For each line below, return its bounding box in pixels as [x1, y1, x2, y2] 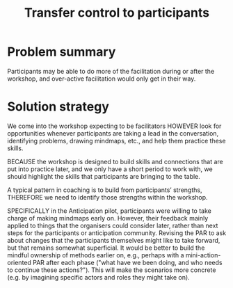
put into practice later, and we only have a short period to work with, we [7, 165, 214, 173]
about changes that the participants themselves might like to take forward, [7, 236, 220, 244]
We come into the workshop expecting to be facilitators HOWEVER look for [7, 122, 222, 130]
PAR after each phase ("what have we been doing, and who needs [32, 258, 223, 266]
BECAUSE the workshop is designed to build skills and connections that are [7, 157, 224, 166]
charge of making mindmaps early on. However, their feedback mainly [7, 214, 209, 222]
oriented [7, 258, 31, 266]
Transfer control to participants [24, 5, 210, 21]
